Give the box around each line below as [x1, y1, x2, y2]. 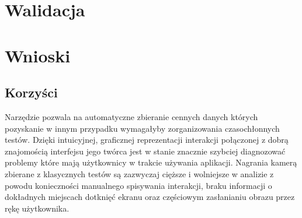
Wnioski [5, 43, 71, 67]
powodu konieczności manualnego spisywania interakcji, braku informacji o [5, 179, 272, 191]
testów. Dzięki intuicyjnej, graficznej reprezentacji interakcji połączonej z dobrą [5, 133, 289, 146]
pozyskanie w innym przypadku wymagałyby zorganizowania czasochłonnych [5, 122, 280, 134]
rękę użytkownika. [5, 202, 70, 214]
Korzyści [5, 83, 58, 101]
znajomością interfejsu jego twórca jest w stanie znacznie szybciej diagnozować [5, 145, 286, 157]
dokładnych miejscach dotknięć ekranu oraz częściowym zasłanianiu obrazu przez [5, 191, 295, 203]
